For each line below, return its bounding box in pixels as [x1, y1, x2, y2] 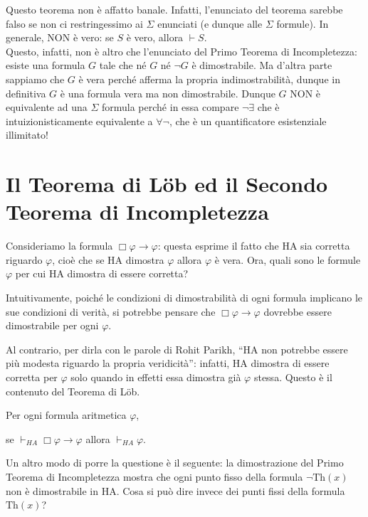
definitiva [6, 85, 46, 100]
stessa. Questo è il [253, 370, 332, 384]
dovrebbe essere [263, 304, 332, 319]
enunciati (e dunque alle [157, 16, 263, 31]
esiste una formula [6, 58, 85, 73]
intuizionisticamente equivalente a [6, 113, 153, 128]
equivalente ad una [6, 100, 88, 114]
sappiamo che [6, 71, 65, 86]
